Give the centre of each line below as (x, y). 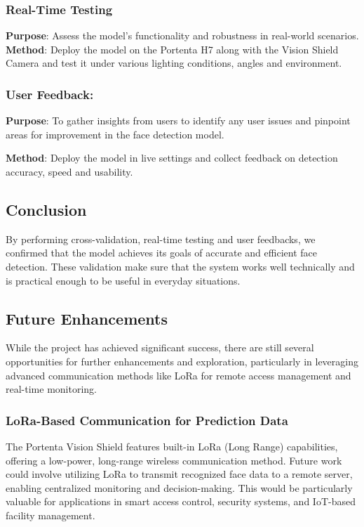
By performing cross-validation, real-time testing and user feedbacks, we (161, 239)
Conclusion (46, 209)
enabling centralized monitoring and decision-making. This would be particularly (179, 487)
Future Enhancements (87, 318)
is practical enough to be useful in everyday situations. (123, 280)
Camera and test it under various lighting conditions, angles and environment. (174, 63)
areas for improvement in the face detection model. (115, 134)
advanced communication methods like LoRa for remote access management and (178, 375)
